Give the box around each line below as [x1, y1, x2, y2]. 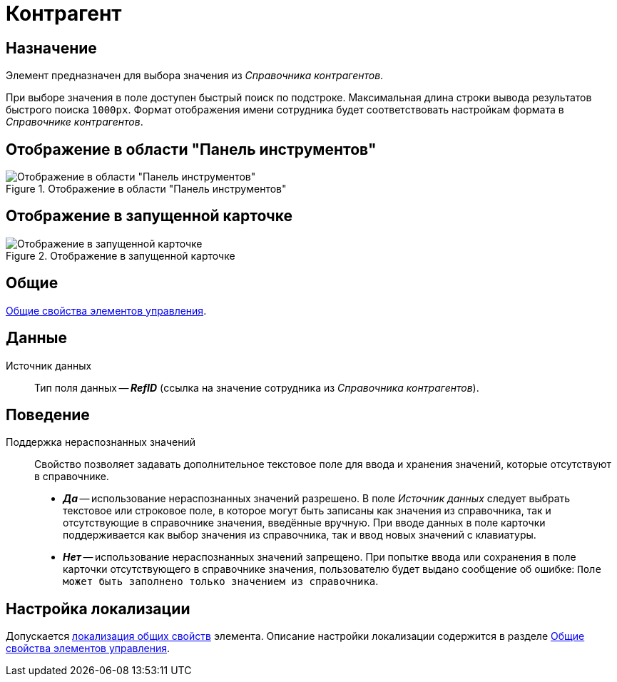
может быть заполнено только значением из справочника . [63, 575, 379, 588]
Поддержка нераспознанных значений [6, 436, 195, 449]
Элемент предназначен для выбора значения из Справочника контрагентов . [6, 69, 384, 82]
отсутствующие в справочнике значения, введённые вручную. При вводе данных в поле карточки [63, 516, 546, 529]
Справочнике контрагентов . [6, 116, 143, 128]
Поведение [6, 405, 90, 424]
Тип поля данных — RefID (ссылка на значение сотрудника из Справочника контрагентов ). [34, 381, 479, 394]
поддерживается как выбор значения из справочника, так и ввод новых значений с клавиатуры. [63, 529, 536, 541]
